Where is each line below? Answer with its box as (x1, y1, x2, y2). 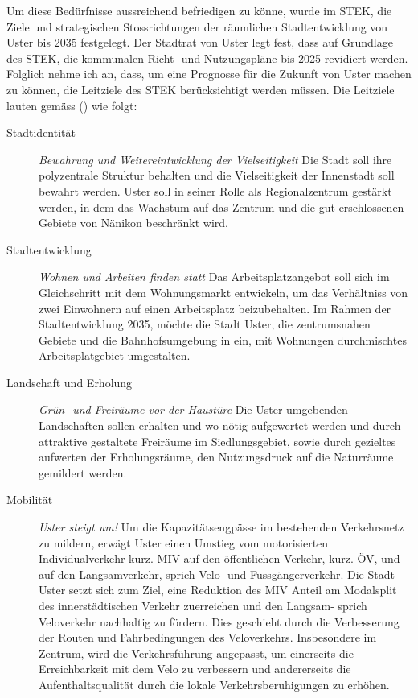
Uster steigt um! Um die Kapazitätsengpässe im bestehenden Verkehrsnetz (39, 518, 404, 535)
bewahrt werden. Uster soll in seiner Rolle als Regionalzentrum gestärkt (39, 182, 392, 199)
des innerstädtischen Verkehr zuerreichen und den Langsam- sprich (39, 597, 367, 613)
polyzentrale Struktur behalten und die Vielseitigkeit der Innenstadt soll (39, 167, 395, 184)
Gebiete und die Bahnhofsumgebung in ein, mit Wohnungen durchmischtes (39, 331, 407, 348)
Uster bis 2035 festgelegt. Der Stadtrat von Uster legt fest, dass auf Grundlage (6, 34, 393, 51)
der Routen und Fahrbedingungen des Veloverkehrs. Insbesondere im (39, 629, 377, 646)
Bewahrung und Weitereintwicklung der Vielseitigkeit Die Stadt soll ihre (39, 151, 392, 167)
